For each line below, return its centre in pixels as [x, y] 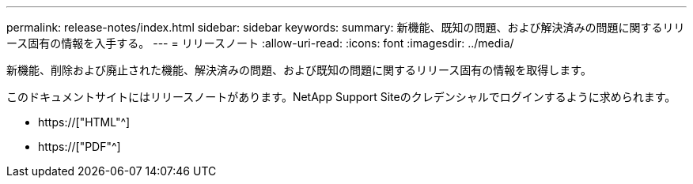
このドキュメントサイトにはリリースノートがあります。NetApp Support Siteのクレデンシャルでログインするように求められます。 [341, 97]
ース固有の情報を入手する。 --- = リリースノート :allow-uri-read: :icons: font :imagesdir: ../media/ [260, 43]
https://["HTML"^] [84, 122]
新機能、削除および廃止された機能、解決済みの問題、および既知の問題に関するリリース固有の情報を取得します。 [299, 70]
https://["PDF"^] [80, 146]
